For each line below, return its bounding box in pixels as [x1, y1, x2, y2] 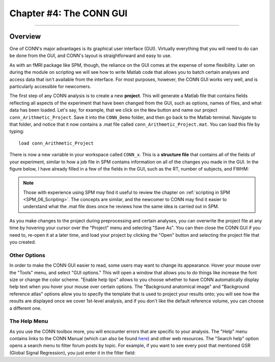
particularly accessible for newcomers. [9, 83, 91, 90]
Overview [9, 32, 41, 41]
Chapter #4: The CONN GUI [9, 8, 128, 19]
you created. [9, 239, 36, 245]
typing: [9, 128, 24, 134]
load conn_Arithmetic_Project [18, 140, 94, 146]
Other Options [9, 252, 45, 259]
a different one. [9, 305, 42, 311]
